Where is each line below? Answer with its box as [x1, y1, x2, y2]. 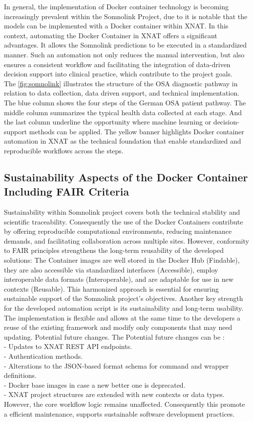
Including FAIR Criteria [4, 184, 129, 199]
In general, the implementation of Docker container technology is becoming [4, 1, 229, 11]
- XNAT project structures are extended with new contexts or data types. [4, 389, 225, 399]
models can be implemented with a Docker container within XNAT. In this [4, 21, 229, 31]
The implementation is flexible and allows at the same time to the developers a [4, 312, 241, 323]
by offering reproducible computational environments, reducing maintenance [4, 226, 232, 236]
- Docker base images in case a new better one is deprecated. [4, 379, 186, 390]
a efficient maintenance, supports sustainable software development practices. [4, 408, 235, 419]
